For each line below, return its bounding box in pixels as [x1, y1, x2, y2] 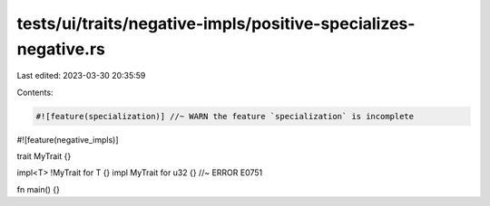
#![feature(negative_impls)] [16, 134, 119, 145]
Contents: [16, 87, 54, 98]
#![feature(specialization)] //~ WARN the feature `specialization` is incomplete [35, 111, 415, 121]
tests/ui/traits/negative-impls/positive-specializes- [16, 14, 416, 33]
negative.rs [16, 39, 106, 59]
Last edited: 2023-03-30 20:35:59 [16, 70, 146, 81]
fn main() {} [16, 183, 61, 194]
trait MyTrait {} [16, 151, 72, 162]
